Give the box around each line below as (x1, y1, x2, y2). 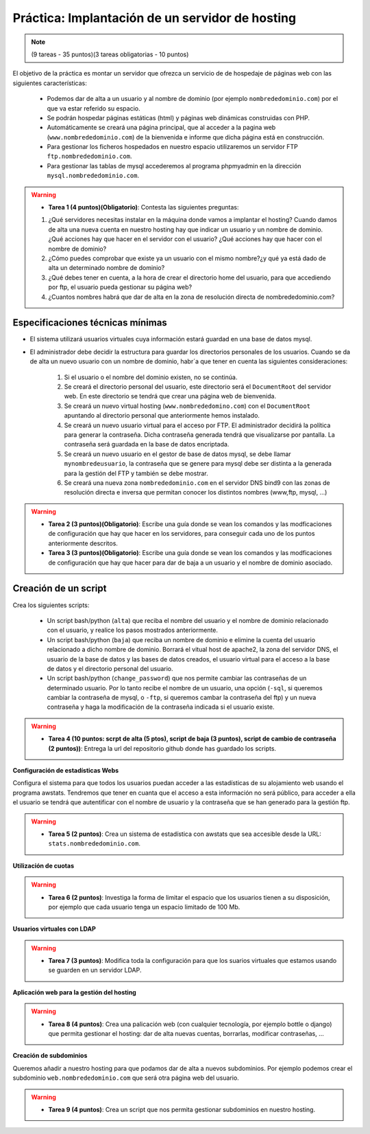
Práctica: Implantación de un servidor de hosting (12, 10, 297, 25)
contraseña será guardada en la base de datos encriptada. (64, 440, 230, 449)
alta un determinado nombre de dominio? (48, 264, 165, 272)
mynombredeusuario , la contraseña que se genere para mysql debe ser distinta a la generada (64, 460, 332, 468)
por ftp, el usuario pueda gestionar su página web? (48, 283, 192, 291)
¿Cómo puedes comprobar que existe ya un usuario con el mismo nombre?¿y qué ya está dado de (48, 254, 326, 262)
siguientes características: (12, 79, 87, 87)
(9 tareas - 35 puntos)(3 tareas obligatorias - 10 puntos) (31, 50, 189, 58)
